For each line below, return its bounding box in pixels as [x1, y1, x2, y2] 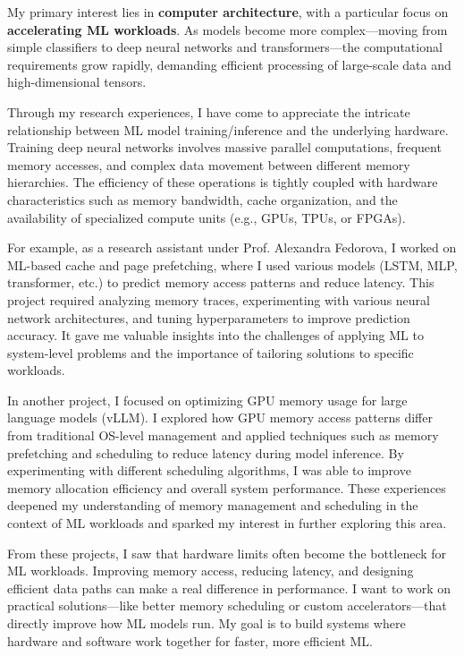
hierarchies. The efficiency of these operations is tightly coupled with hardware [7, 173, 438, 192]
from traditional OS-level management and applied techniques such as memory [7, 426, 439, 445]
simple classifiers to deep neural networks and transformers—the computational [7, 38, 443, 56]
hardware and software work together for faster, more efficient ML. [7, 631, 373, 650]
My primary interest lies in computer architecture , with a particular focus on [7, 3, 449, 21]
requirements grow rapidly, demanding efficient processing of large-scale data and [7, 55, 451, 73]
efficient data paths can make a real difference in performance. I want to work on [7, 578, 451, 597]
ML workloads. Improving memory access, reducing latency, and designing [7, 561, 414, 580]
